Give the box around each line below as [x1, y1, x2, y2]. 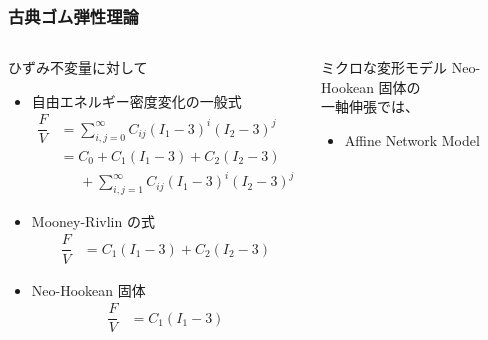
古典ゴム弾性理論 [8, 3, 139, 28]
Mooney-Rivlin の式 [31, 210, 155, 231]
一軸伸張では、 [321, 96, 420, 117]
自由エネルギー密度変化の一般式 [31, 90, 242, 111]
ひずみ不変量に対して [8, 57, 148, 78]
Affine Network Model [344, 130, 480, 150]
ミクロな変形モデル [321, 57, 448, 78]
